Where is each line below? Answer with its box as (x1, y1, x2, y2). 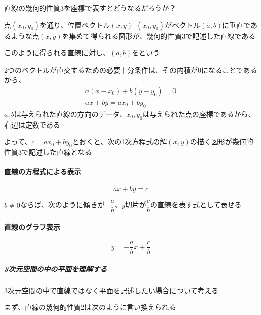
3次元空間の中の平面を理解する (4, 263, 107, 274)
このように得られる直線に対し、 (4, 47, 110, 58)
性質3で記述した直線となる (4, 147, 92, 157)
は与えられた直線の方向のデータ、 (14, 108, 127, 119)
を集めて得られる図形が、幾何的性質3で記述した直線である (62, 30, 256, 41)
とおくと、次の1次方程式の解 (72, 136, 167, 147)
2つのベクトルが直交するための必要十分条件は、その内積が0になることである (4, 64, 257, 75)
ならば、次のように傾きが (20, 199, 105, 210)
